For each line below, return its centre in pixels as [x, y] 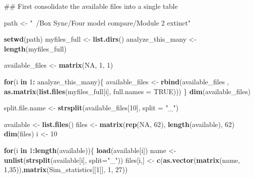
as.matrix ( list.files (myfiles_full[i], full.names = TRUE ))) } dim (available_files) [127, 91]
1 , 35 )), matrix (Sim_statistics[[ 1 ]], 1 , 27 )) [66, 169]
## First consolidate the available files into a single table [91, 6]
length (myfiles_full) [35, 48]
